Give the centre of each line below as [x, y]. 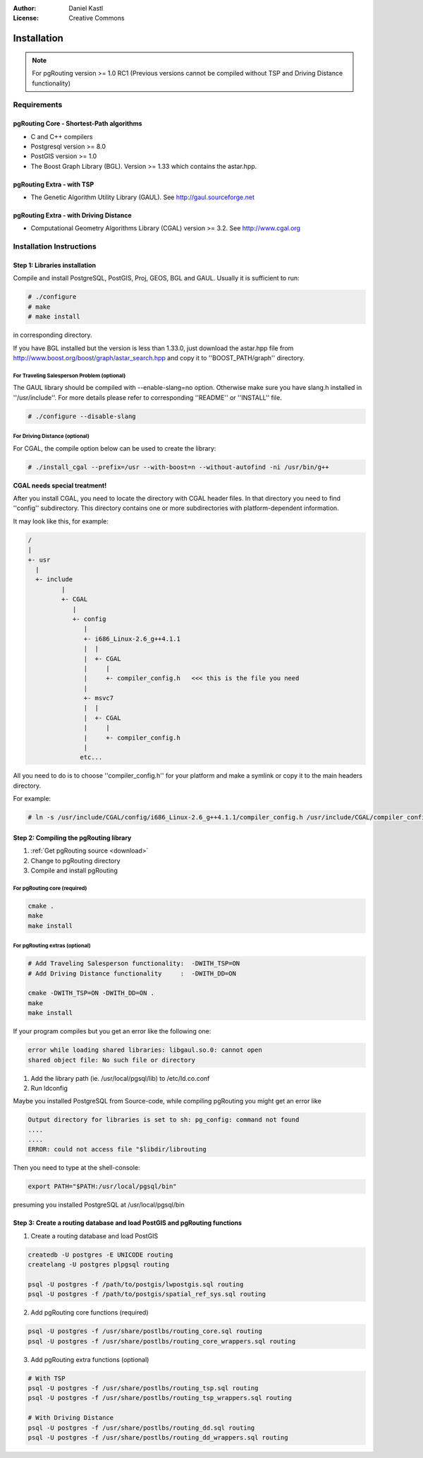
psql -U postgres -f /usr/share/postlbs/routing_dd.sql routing [141, 1428]
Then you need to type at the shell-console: [76, 1168]
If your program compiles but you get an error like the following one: [112, 1031]
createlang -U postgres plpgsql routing [98, 1265]
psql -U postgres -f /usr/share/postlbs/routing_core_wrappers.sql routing [162, 1341]
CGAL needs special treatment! [60, 485]
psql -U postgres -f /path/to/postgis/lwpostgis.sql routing [136, 1284]
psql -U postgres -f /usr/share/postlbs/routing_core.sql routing [145, 1331]
